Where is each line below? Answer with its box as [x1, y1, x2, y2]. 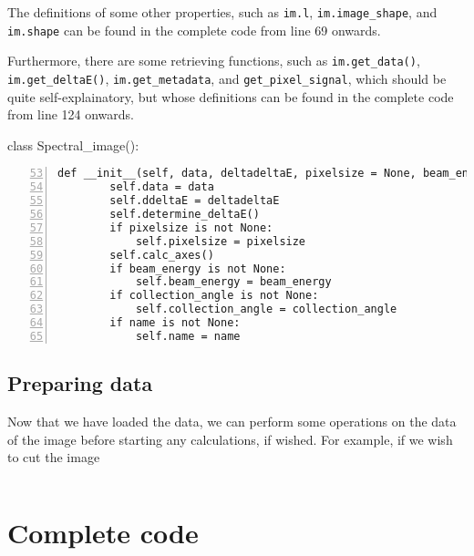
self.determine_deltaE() [109, 208, 260, 221]
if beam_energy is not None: [109, 262, 286, 275]
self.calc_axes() [109, 248, 214, 262]
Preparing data [7, 369, 153, 397]
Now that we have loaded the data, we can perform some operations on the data [7, 411, 457, 430]
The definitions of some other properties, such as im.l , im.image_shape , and [7, 3, 438, 21]
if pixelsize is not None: [109, 221, 273, 234]
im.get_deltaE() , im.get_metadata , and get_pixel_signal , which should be [7, 68, 447, 88]
